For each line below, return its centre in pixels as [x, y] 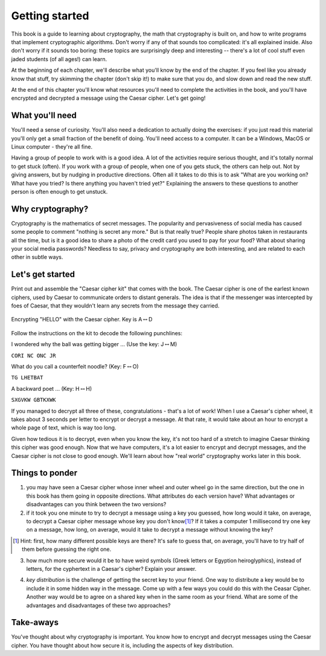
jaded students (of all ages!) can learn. [59, 59]
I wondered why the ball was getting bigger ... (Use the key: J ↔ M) [94, 344]
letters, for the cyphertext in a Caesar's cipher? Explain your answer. [111, 568]
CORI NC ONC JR [34, 355]
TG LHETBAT [27, 378]
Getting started [50, 16]
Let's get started [43, 275]
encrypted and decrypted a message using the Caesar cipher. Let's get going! [108, 98]
